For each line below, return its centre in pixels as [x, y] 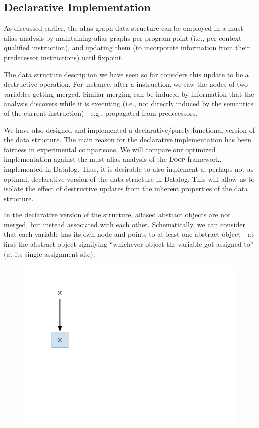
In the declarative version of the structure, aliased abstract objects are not [117, 215]
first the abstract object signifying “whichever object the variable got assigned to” [129, 244]
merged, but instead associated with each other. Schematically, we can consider [125, 224]
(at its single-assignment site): [50, 254]
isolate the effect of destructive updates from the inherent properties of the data [126, 188]
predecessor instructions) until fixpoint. [64, 57]
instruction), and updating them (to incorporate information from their [141, 48]
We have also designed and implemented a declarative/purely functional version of [129, 130]
